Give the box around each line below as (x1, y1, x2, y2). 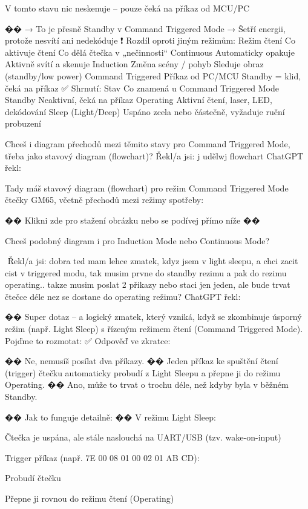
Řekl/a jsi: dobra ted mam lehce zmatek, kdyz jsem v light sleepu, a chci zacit (7, 254, 298, 267)
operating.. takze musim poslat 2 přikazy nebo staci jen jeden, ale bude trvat (5, 278, 290, 291)
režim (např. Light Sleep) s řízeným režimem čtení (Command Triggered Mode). (5, 322, 303, 335)
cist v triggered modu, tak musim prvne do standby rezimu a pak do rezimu (5, 266, 287, 279)
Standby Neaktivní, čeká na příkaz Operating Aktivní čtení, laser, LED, (5, 93, 272, 106)
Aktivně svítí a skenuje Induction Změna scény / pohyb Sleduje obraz (5, 58, 264, 70)
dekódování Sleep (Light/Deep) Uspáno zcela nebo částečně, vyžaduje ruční (5, 105, 285, 118)
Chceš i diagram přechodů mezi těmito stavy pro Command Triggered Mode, (5, 137, 290, 150)
